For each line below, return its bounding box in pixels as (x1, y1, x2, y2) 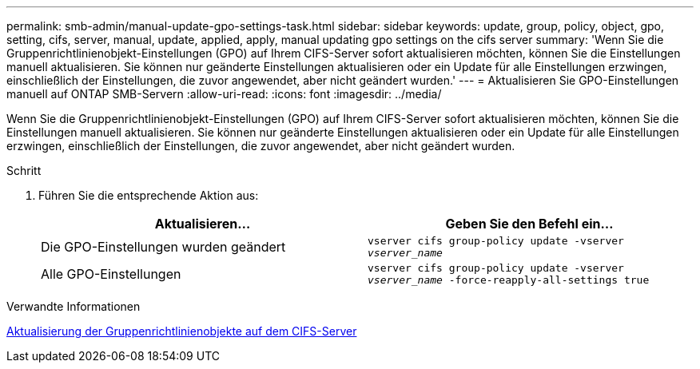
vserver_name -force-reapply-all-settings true (368, 274, 650, 286)
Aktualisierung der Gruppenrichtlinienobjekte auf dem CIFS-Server (6, 324, 357, 338)
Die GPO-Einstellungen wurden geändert (41, 239, 286, 255)
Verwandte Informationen (6, 300, 141, 313)
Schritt (6, 164, 42, 177)
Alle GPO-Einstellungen (41, 266, 181, 282)
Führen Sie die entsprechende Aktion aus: (38, 188, 259, 202)
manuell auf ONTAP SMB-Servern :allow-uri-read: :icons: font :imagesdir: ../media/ (6, 87, 442, 101)
